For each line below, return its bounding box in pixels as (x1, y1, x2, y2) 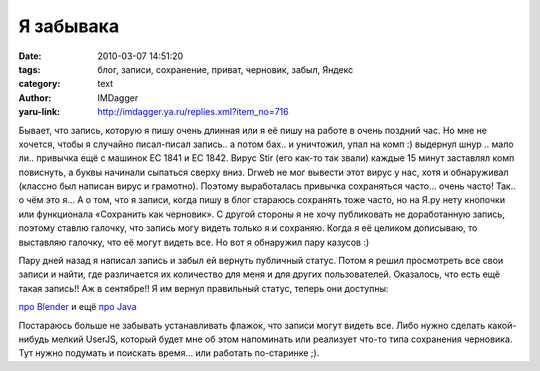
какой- (487, 319, 517, 331)
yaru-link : (18, 106, 60, 118)
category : (18, 78, 61, 90)
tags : (18, 63, 41, 75)
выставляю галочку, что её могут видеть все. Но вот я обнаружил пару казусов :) (18, 236, 370, 248)
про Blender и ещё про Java (18, 301, 137, 313)
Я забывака (18, 15, 120, 37)
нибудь (18, 333, 50, 345)
